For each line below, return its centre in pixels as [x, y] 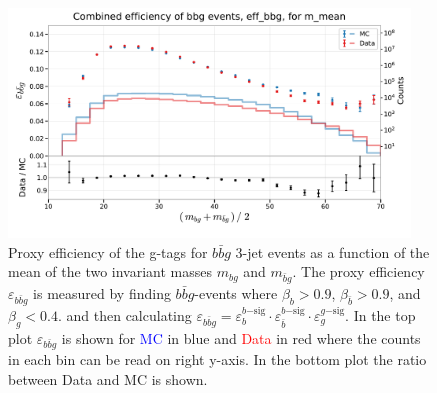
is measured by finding [102, 293]
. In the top [380, 314]
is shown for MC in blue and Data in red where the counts [241, 337]
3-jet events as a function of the [332, 251]
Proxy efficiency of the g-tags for [108, 251]
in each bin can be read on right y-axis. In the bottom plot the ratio [217, 359]
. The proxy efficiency [358, 271]
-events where [236, 293]
